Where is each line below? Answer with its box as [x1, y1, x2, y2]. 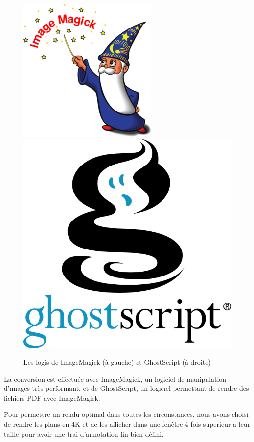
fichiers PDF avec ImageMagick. [4, 392, 100, 403]
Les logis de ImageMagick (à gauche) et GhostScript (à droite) [23, 357, 211, 367]
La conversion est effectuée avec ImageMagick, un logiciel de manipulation [4, 373, 227, 384]
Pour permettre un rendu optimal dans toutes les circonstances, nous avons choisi [4, 409, 249, 419]
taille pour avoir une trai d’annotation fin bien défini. [4, 428, 164, 439]
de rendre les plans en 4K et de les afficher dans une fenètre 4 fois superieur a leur [4, 419, 251, 429]
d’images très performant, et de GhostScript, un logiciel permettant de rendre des [4, 383, 249, 393]
